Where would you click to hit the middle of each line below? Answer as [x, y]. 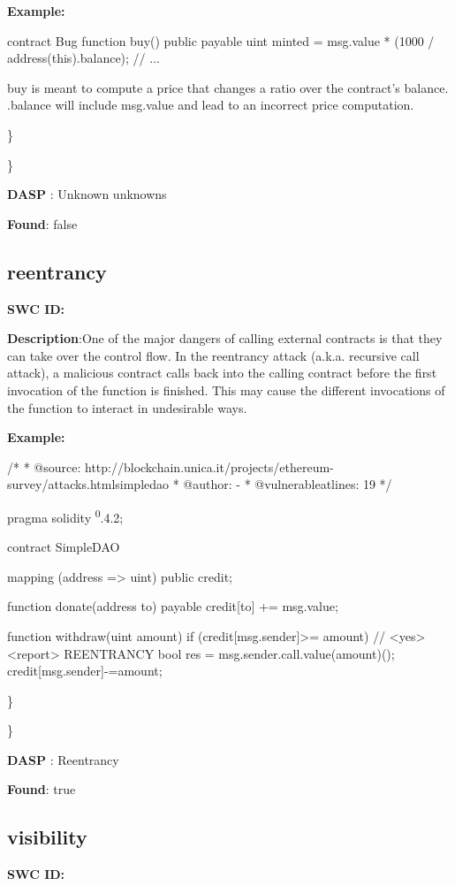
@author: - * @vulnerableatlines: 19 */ [288, 484]
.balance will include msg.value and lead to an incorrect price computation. [211, 105]
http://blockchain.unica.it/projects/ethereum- [209, 466]
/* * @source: [44, 466]
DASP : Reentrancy [63, 759]
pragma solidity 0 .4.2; [65, 516]
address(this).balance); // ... [83, 58]
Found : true [42, 789]
